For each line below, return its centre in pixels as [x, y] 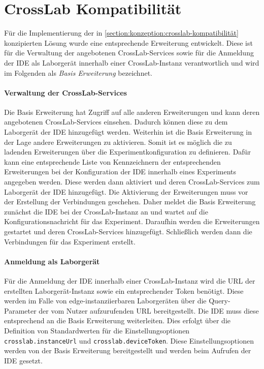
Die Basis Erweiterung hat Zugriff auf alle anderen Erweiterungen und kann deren [132, 112]
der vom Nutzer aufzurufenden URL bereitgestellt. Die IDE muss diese [149, 310]
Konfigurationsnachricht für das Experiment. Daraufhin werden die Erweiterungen [132, 221]
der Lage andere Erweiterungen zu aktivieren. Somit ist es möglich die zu [118, 142]
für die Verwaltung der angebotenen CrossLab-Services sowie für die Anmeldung [129, 53]
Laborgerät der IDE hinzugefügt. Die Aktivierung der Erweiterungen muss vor [126, 191]
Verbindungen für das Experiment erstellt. [70, 241]
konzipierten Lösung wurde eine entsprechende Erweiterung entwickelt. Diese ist [128, 42]
